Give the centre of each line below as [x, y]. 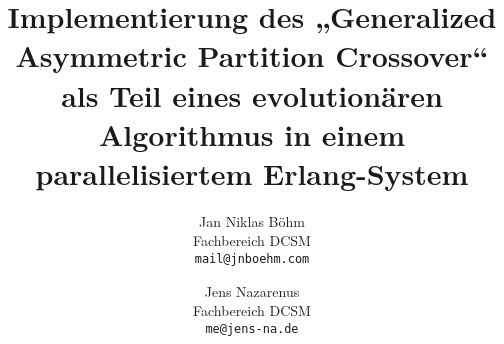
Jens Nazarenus [252, 290]
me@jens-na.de [252, 328]
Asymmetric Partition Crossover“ [252, 55]
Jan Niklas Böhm [252, 220]
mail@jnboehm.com [252, 259]
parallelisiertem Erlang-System [252, 172]
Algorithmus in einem [252, 133]
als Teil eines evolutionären [252, 94]
